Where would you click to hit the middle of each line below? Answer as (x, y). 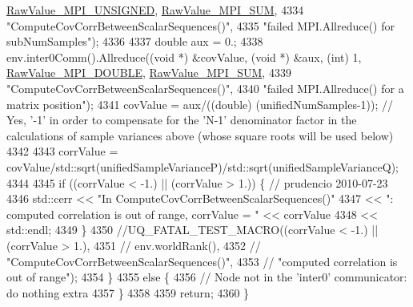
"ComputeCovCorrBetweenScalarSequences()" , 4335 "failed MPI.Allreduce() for (201, 25)
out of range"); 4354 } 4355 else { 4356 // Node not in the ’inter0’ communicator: (207, 277)
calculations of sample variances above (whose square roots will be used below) (200, 135)
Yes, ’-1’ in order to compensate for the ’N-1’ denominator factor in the (182, 120)
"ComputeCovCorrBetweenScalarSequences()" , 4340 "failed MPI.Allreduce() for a (205, 88)
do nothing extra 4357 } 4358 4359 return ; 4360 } (128, 292)
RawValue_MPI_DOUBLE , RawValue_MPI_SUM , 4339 (149, 73)
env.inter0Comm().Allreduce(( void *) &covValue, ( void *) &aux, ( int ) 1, (184, 57)
